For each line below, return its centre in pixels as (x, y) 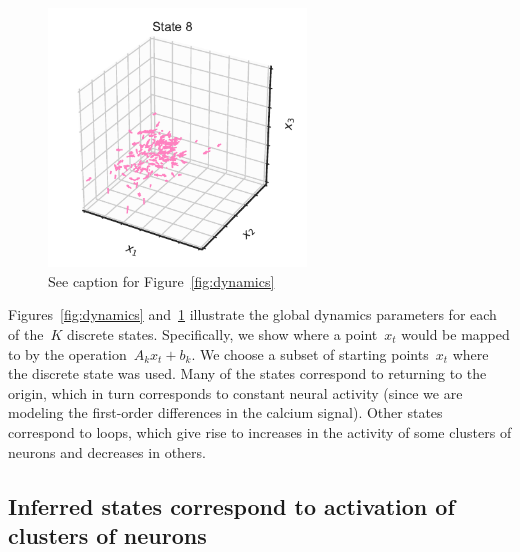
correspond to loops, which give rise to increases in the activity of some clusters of (260, 431)
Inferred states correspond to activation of (231, 505)
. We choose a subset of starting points (310, 353)
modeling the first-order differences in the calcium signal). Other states (225, 412)
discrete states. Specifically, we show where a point (222, 333)
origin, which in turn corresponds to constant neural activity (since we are (235, 392)
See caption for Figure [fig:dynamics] (161, 280)
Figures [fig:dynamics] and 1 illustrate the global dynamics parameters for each (252, 314)
